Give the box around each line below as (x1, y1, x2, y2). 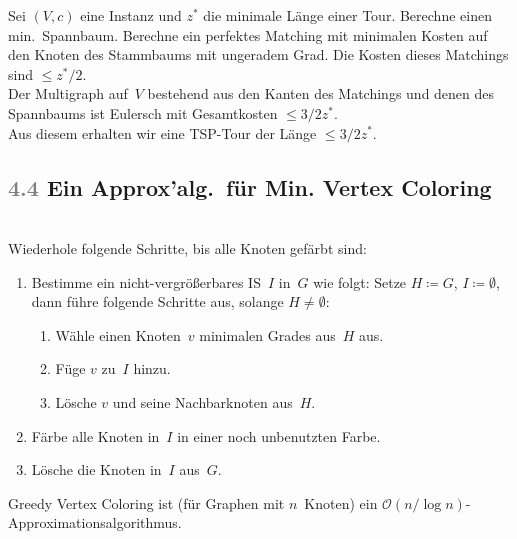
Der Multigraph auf (8, 83, 128, 104)
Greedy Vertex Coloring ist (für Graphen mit (8, 492, 285, 513)
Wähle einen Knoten (55, 324, 181, 345)
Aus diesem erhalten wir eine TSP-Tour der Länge (8, 122, 317, 143)
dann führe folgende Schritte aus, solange (31, 291, 284, 312)
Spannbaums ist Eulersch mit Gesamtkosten (8, 102, 278, 123)
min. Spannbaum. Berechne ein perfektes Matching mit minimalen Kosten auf (8, 24, 488, 45)
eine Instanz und (80, 5, 182, 25)
